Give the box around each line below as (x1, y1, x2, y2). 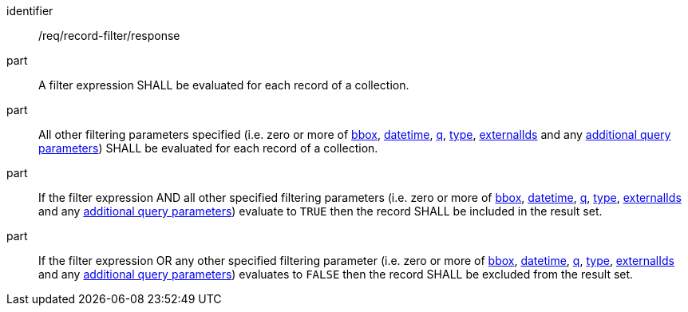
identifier (6, 4, 53, 18)
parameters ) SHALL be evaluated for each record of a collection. (38, 141, 378, 155)
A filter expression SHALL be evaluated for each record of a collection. (38, 78, 409, 92)
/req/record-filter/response (38, 29, 180, 42)
